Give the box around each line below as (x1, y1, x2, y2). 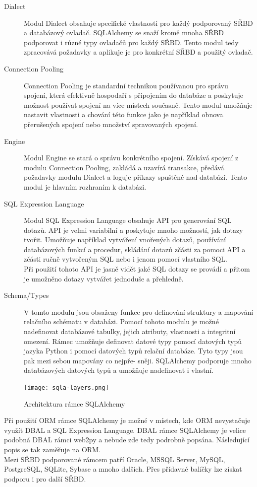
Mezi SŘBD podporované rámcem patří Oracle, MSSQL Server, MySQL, (4, 454, 225, 464)
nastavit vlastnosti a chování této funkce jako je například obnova (24, 109, 223, 120)
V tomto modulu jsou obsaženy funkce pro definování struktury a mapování (24, 306, 254, 317)
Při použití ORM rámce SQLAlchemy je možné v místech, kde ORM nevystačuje (4, 415, 251, 425)
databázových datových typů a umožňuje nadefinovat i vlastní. (24, 365, 214, 375)
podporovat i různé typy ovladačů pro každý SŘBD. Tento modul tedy (24, 37, 239, 47)
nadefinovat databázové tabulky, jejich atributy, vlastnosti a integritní (24, 326, 236, 337)
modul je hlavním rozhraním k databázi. (24, 181, 147, 192)
